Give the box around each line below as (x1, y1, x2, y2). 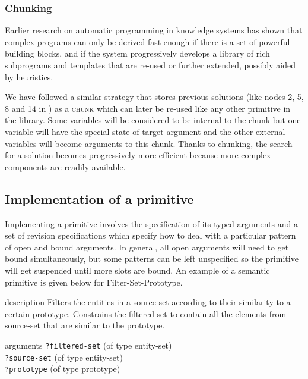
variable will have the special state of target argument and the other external (5, 125, 285, 137)
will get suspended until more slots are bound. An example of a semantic (5, 264, 270, 276)
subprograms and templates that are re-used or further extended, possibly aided (5, 59, 296, 71)
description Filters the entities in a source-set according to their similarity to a (5, 296, 291, 308)
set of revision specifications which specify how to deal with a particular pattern (5, 229, 296, 242)
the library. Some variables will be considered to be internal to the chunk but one (5, 114, 301, 126)
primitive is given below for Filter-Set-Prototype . (5, 275, 183, 288)
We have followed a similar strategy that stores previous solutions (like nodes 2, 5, (5, 90, 304, 103)
